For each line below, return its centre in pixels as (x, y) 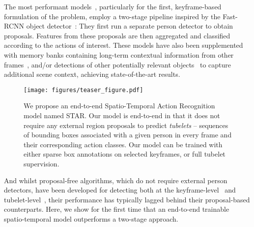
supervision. (42, 163)
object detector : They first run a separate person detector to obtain (130, 26)
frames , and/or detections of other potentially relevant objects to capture (118, 64)
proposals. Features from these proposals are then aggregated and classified (117, 35)
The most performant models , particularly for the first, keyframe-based (113, 6)
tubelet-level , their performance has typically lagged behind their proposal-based (127, 199)
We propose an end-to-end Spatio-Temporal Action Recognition (119, 106)
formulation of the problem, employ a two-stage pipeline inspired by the (112, 16)
